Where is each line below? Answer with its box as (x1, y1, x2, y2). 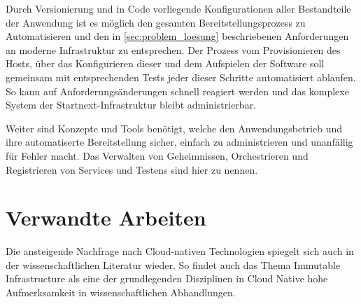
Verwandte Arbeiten (6, 203, 206, 232)
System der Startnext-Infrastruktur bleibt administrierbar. (6, 97, 257, 112)
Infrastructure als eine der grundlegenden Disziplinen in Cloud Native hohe (6, 271, 328, 286)
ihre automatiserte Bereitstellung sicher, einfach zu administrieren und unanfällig (6, 134, 353, 149)
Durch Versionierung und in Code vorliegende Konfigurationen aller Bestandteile (6, 1, 351, 15)
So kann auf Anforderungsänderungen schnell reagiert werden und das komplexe (6, 83, 349, 98)
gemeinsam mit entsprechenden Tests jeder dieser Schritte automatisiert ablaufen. (6, 69, 356, 84)
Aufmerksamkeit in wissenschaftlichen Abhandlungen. (6, 285, 236, 300)
